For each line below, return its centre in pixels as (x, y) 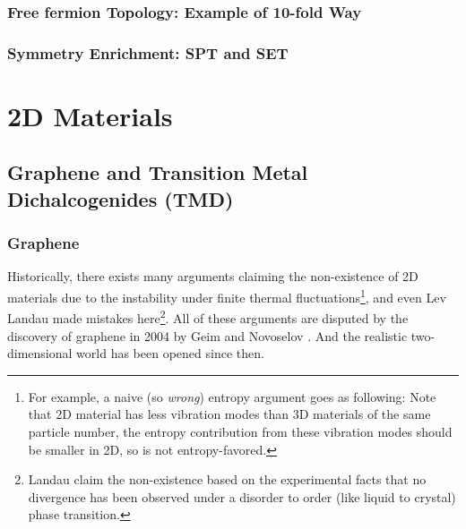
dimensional (40, 353)
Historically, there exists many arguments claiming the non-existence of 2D (213, 276)
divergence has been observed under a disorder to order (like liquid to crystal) (242, 496)
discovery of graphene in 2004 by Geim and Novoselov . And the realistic (207, 335)
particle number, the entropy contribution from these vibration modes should (240, 431)
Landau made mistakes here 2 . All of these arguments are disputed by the (208, 316)
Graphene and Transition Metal (158, 172)
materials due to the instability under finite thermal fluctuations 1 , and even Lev (227, 296)
